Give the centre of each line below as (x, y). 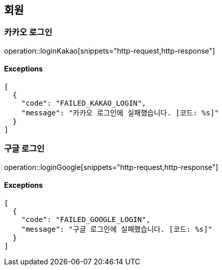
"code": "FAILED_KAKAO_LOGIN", (84, 103)
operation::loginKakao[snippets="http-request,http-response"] (110, 51)
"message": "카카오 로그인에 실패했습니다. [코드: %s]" (120, 113)
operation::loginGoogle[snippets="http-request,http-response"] (111, 167)
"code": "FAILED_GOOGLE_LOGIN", (86, 219)
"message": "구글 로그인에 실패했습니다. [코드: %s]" (117, 229)
